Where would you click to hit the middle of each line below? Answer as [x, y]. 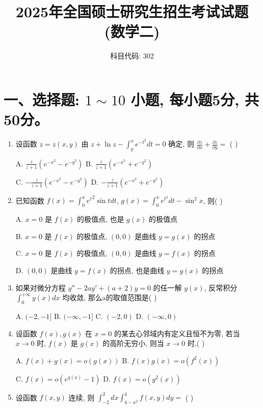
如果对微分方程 [41, 287]
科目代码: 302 [132, 56]
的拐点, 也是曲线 [137, 270]
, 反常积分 [221, 287]
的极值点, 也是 [100, 219]
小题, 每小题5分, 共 [195, 99]
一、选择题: [42, 99]
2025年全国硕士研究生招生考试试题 [132, 11]
